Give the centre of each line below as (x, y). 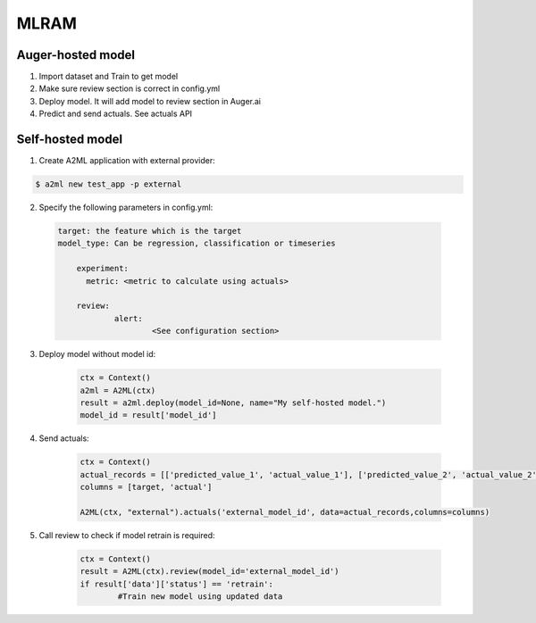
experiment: (103, 269)
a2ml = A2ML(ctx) (118, 390)
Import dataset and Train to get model (109, 77)
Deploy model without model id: (97, 354)
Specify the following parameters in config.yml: (126, 208)
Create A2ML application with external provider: (127, 161)
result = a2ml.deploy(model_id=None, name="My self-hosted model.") (233, 403)
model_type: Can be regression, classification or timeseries (197, 244)
